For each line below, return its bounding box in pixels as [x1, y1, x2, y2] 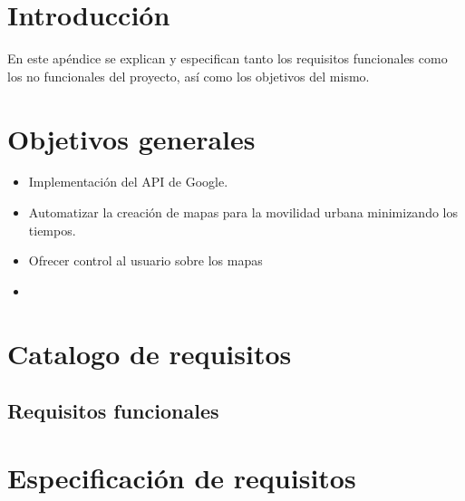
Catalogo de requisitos [7, 334, 292, 371]
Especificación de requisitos [7, 458, 356, 496]
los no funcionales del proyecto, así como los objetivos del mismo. [7, 66, 370, 85]
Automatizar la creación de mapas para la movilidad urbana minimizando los [28, 203, 459, 222]
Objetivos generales [7, 120, 256, 157]
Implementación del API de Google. [28, 172, 228, 191]
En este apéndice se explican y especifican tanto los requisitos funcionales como [7, 49, 448, 68]
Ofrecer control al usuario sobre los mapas [28, 251, 263, 270]
